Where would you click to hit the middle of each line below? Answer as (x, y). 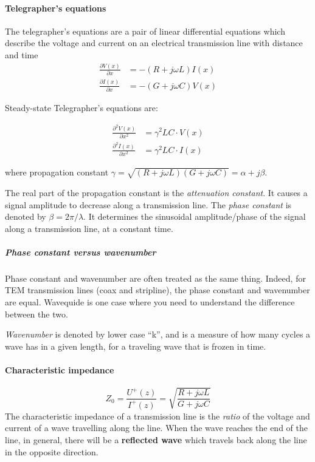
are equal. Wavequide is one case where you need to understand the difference (150, 302)
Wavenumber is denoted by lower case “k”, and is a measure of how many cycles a (158, 334)
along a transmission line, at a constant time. (89, 228)
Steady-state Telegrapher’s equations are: (81, 108)
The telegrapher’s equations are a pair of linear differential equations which (145, 31)
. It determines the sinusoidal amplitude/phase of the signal (195, 216)
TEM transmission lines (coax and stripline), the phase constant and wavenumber (157, 290)
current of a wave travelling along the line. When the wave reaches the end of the (156, 428)
